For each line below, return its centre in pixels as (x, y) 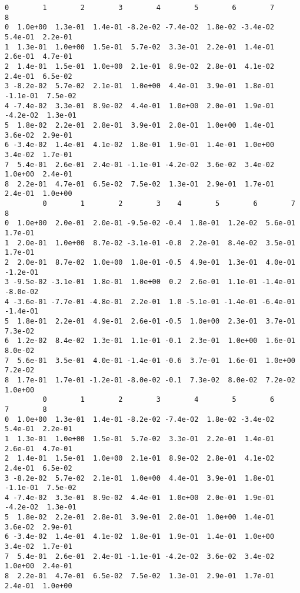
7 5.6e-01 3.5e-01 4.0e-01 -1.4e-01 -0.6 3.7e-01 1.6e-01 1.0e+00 (150, 360)
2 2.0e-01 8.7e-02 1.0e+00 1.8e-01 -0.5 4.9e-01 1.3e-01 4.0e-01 (150, 263)
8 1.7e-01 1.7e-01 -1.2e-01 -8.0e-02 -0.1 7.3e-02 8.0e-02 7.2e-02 (150, 380)
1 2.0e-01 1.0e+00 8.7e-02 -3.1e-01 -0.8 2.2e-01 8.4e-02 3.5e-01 (150, 243)
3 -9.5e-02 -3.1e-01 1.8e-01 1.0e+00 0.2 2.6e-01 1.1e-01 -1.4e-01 (150, 282)
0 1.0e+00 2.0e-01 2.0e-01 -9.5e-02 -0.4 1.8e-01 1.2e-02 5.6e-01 (150, 223)
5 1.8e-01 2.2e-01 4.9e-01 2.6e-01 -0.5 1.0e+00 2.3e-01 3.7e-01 (150, 321)
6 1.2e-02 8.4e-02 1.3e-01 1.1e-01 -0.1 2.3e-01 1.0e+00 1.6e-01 (150, 341)
